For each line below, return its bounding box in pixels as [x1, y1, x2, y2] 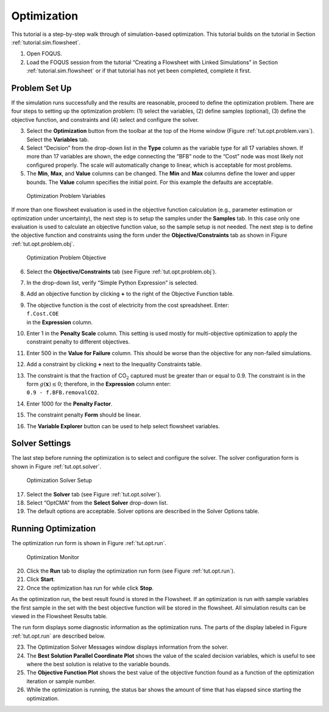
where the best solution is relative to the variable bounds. [26, 660, 171, 668]
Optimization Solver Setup [26, 477, 93, 484]
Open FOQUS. [26, 50, 62, 57]
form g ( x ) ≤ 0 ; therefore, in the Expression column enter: [26, 380, 171, 387]
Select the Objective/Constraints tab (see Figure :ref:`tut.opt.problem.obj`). [26, 268, 217, 275]
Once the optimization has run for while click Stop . [26, 584, 154, 591]
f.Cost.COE [26, 311, 59, 317]
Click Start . [26, 576, 55, 583]
